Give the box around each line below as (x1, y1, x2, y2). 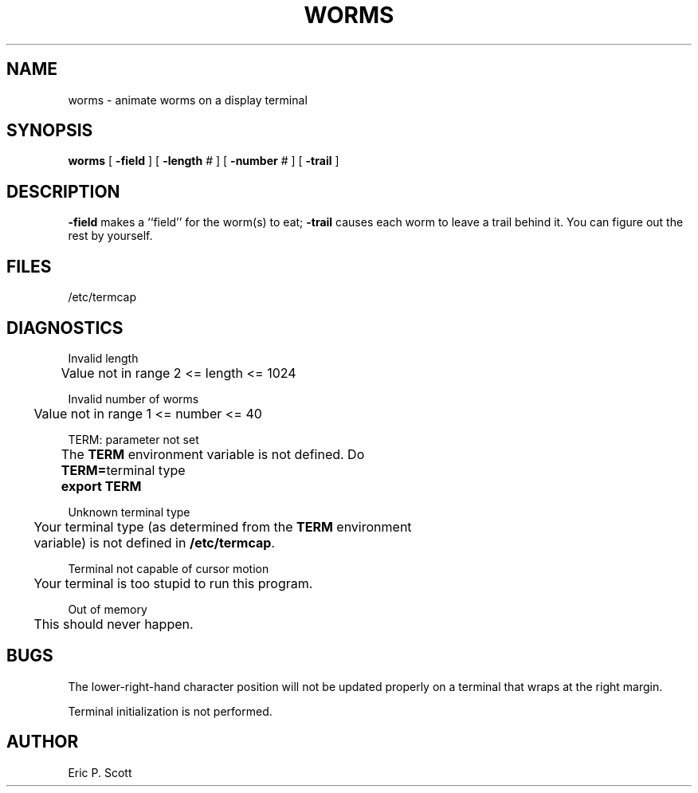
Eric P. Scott (68, 765, 132, 779)
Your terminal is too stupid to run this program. (33, 575, 313, 591)
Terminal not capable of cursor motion (68, 561, 269, 575)
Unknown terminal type (68, 504, 190, 519)
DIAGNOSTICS (6, 317, 124, 338)
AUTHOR (6, 732, 79, 752)
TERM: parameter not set (68, 432, 199, 446)
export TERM (61, 477, 142, 494)
